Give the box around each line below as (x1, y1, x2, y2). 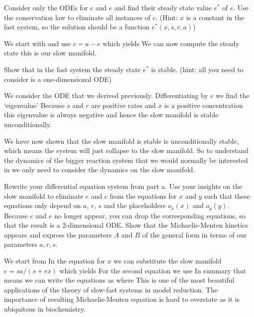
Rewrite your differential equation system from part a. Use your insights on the (4, 181, 242, 191)
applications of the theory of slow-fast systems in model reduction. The (4, 284, 218, 294)
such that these (204, 190, 250, 201)
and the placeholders (103, 200, 166, 211)
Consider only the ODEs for (4, 2, 88, 12)
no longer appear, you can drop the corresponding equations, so (54, 210, 246, 220)
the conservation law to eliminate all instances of (4, 12, 151, 22)
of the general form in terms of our (142, 229, 247, 239)
